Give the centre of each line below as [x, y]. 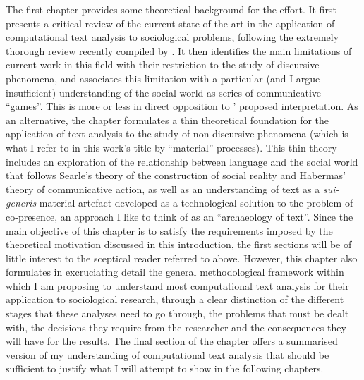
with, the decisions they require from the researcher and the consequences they [176, 327]
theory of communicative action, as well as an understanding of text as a [163, 189]
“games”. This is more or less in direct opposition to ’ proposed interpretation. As [182, 106]
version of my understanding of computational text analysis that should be [168, 354]
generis [21, 203]
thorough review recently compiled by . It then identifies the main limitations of [179, 50]
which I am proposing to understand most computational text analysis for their [177, 285]
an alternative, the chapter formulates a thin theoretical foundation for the [168, 119]
